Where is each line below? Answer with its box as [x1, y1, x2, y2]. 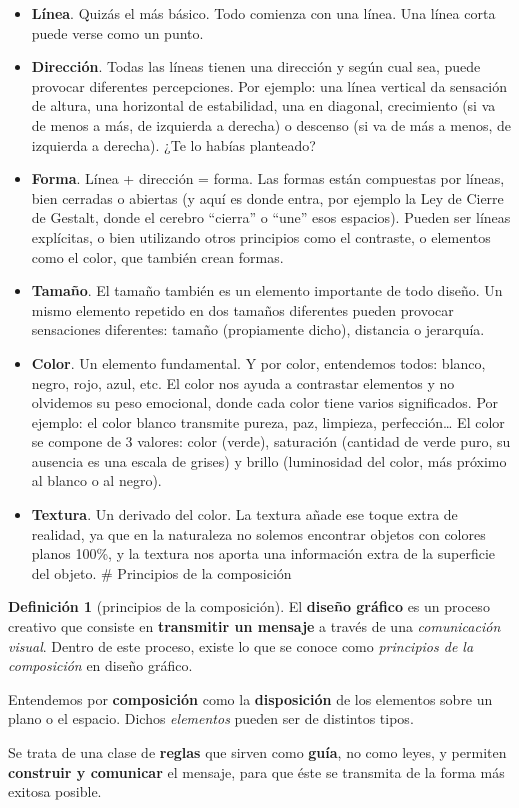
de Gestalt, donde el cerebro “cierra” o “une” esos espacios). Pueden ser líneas [31, 207, 511, 228]
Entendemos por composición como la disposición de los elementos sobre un [8, 688, 493, 709]
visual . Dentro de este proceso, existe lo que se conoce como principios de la [8, 635, 474, 656]
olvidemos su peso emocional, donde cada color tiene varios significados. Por [31, 392, 499, 413]
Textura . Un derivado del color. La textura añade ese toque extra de [31, 504, 458, 525]
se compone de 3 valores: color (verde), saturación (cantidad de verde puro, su [31, 431, 511, 452]
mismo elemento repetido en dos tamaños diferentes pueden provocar [31, 299, 454, 320]
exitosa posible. [8, 781, 102, 802]
